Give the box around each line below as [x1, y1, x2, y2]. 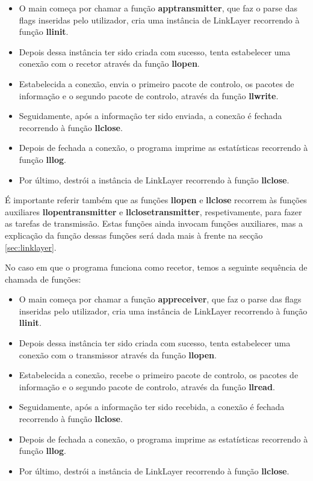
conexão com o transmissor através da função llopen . [19, 348, 217, 361]
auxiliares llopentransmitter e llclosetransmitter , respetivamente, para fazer [5, 205, 302, 218]
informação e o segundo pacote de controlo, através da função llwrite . [19, 89, 279, 102]
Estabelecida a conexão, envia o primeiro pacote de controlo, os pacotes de [19, 77, 294, 90]
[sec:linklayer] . [5, 240, 57, 253]
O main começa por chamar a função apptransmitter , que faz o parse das [19, 2, 298, 14]
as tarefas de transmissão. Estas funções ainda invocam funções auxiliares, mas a [5, 217, 303, 230]
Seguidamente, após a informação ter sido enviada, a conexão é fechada [19, 109, 282, 122]
